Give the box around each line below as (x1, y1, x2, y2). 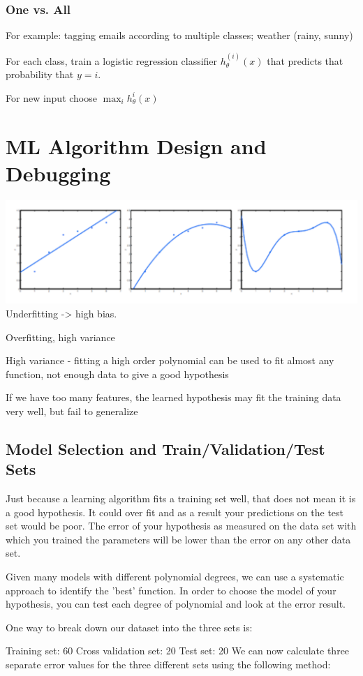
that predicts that (267, 53, 343, 68)
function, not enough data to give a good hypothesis (6, 366, 229, 381)
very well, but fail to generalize (6, 403, 138, 418)
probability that (6, 67, 74, 82)
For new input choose (6, 90, 97, 105)
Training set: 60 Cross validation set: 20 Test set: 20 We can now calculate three (6, 643, 350, 658)
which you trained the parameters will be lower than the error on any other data (6, 532, 351, 546)
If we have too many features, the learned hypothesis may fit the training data (6, 390, 341, 405)
